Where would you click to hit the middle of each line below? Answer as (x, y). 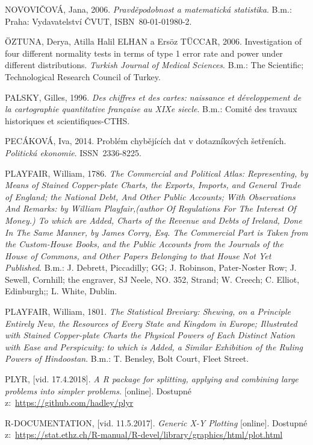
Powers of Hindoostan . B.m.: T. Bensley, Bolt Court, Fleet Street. (127, 358)
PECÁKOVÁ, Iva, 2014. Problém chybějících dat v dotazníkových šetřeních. (146, 141)
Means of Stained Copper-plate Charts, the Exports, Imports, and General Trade (153, 185)
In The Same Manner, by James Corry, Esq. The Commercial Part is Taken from (156, 232)
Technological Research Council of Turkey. (83, 76)
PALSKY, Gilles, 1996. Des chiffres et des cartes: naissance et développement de (153, 97)
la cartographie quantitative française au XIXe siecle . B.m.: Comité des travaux (151, 109)
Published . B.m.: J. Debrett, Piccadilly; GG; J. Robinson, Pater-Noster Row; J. (151, 267)
